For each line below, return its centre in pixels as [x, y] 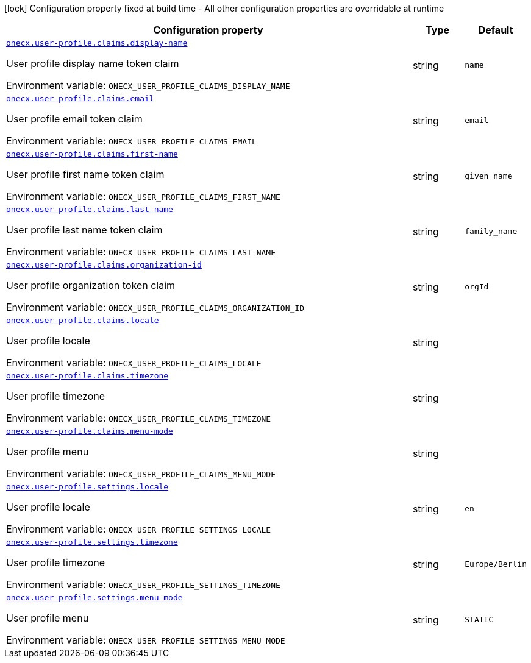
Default [496, 30]
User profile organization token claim [91, 285]
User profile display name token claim [93, 63]
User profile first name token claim [85, 174]
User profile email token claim [74, 119]
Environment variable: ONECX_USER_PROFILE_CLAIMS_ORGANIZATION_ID [155, 307]
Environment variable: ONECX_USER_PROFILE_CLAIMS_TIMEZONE [139, 418]
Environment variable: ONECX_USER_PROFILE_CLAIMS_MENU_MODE [141, 473]
